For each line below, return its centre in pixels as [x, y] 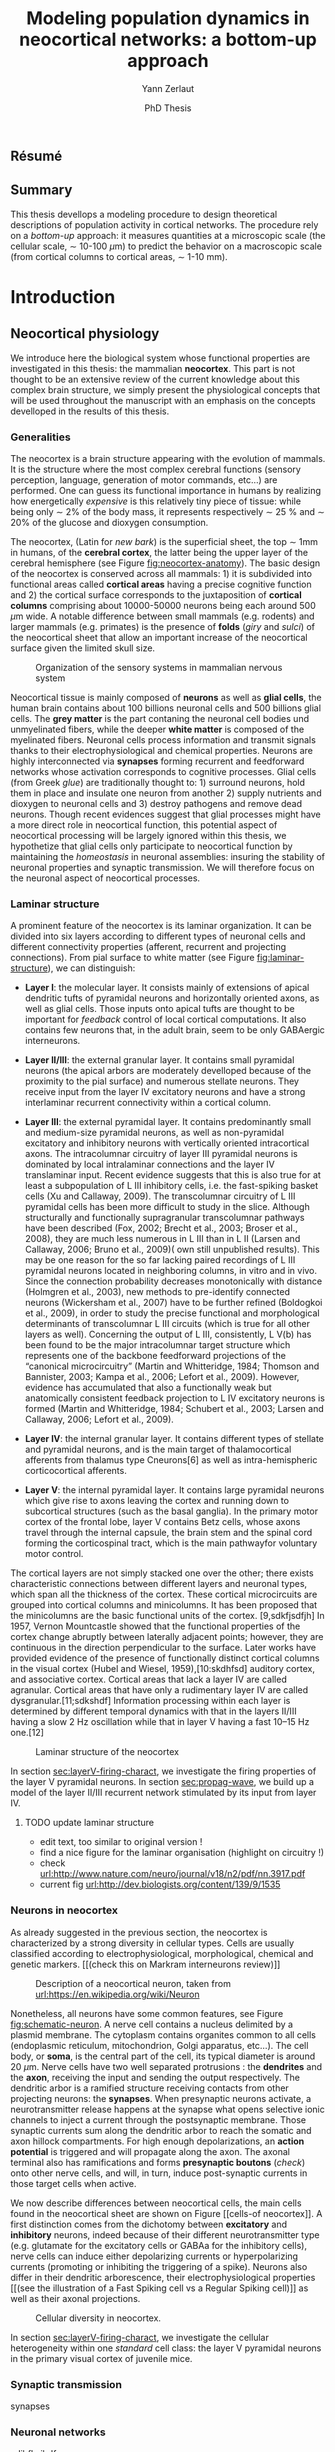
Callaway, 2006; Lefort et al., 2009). [99, 1419]
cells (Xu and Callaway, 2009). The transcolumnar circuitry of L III [160, 1196]
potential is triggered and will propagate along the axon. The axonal [150, 2151]
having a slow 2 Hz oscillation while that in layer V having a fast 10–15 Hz [160, 1722]
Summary [41, 190]
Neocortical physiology [85, 333]
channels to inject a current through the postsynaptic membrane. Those [158, 2119]
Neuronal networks [58, 2432]
